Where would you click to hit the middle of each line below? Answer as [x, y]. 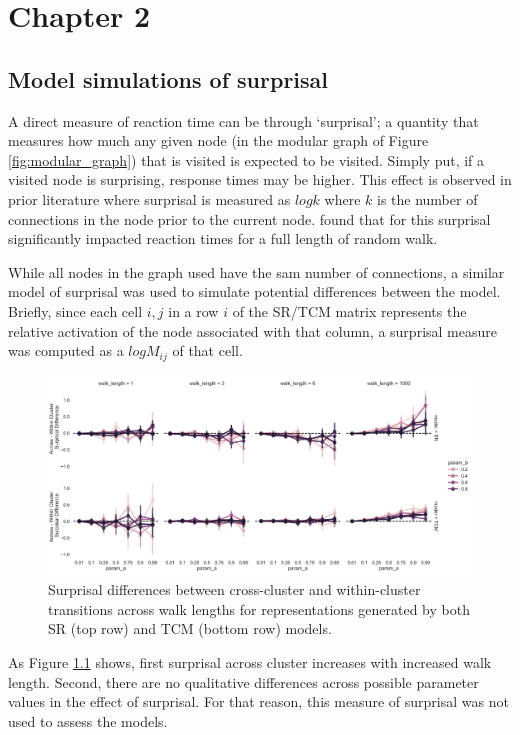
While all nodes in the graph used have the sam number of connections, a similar [256, 271]
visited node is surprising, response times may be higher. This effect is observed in [260, 179]
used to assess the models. [88, 720]
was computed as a [66, 350]
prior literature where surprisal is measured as [149, 198]
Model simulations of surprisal [168, 78]
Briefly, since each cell [75, 310]
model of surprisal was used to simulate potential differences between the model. [254, 291]
